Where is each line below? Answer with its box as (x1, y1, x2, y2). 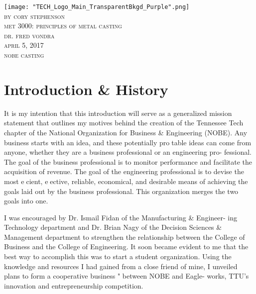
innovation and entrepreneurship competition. (4, 280, 143, 291)
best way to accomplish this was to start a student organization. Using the (4, 251, 232, 262)
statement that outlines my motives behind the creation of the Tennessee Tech (4, 117, 244, 128)
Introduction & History (4, 79, 168, 99)
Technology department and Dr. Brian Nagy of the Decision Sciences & (4, 222, 222, 232)
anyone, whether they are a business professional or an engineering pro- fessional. (4, 147, 252, 157)
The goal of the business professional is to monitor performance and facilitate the (4, 156, 253, 167)
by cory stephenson (4, 10, 65, 21)
